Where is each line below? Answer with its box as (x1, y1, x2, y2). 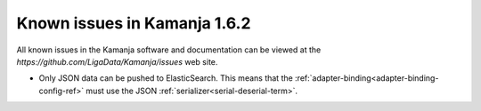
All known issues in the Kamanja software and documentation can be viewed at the (16, 44, 322, 55)
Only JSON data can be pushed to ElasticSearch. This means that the (38, 73, 293, 83)
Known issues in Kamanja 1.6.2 (16, 13, 251, 33)
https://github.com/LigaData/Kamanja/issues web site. (16, 56, 218, 67)
